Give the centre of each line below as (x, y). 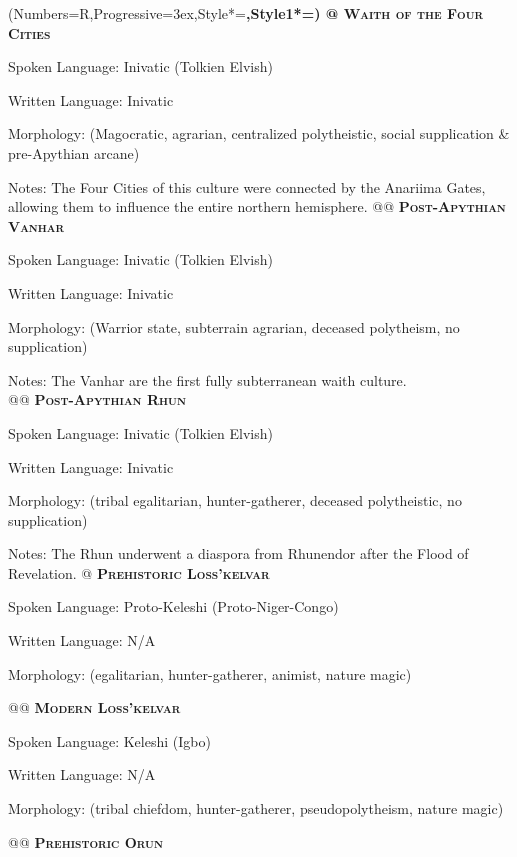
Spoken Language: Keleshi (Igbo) (109, 740)
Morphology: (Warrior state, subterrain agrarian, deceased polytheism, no (234, 326)
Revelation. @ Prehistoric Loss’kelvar (139, 572)
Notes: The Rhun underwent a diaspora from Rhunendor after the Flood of (238, 553)
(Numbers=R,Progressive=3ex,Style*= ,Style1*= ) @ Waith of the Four (246, 13)
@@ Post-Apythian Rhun (97, 399)
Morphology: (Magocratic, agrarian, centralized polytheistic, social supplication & (259, 133)
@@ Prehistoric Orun (85, 841)
